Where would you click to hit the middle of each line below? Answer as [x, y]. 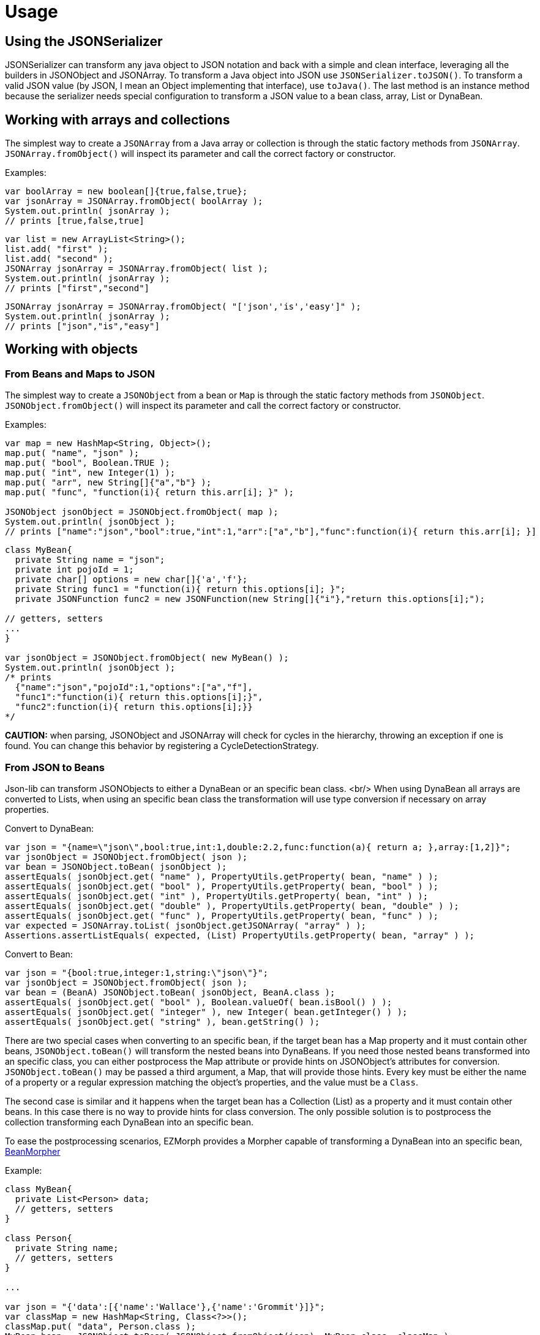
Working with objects [71, 349]
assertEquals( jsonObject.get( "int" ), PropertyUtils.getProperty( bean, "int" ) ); [217, 896]
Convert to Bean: [39, 954]
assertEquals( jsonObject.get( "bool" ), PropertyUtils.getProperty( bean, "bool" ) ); [222, 886]
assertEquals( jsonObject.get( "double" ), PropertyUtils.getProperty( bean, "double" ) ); [232, 906]
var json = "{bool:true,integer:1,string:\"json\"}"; [137, 972]
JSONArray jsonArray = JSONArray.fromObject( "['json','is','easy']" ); [183, 307]
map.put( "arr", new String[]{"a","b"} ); [108, 483]
